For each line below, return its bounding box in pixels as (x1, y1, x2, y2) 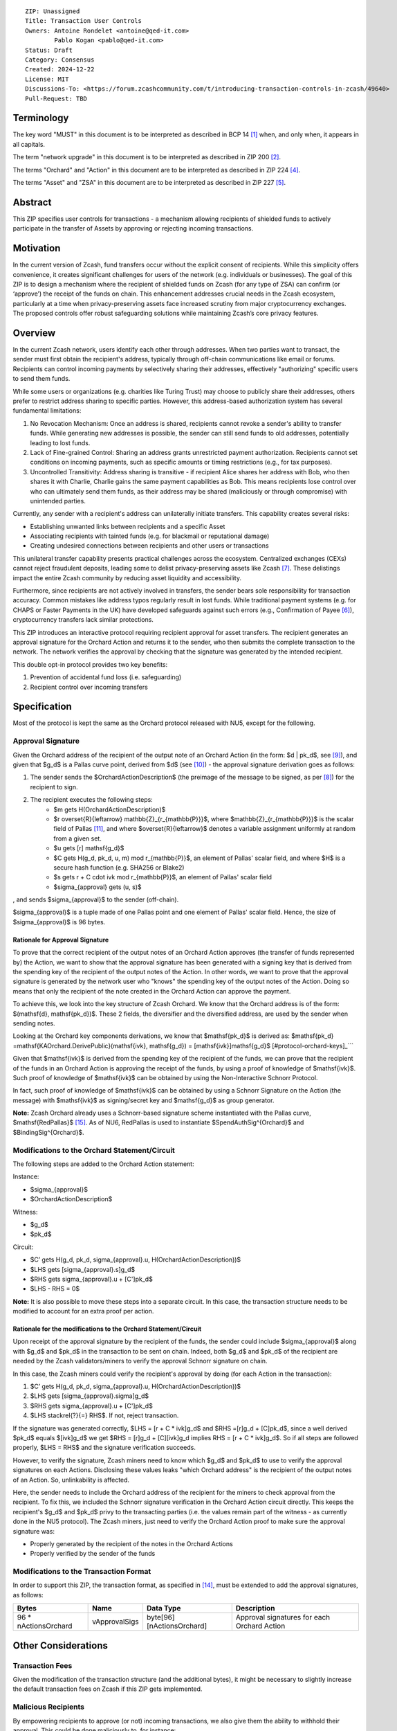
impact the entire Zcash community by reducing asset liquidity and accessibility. (12, 573, 242, 582)
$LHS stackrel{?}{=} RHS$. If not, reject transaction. (30, 1411, 179, 1419)
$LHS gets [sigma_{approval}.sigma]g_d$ (30, 1392, 149, 1400)
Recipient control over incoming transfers (30, 683, 148, 691)
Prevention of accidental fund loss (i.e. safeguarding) (30, 673, 182, 681)
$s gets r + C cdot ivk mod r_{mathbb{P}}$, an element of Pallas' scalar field (53, 873, 273, 881)
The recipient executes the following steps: (30, 796, 154, 804)
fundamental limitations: (12, 406, 82, 415)
